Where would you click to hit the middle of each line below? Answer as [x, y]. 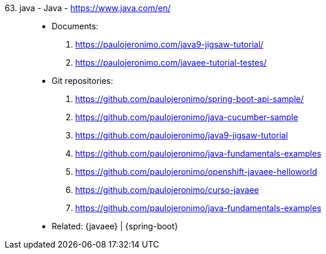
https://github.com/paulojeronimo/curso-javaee [167, 190]
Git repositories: [83, 81]
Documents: [75, 26]
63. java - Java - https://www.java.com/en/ [88, 8]
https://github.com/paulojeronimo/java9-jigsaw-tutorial [182, 135]
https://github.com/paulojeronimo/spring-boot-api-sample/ [190, 99]
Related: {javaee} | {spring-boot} [115, 226]
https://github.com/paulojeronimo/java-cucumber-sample [187, 117]
